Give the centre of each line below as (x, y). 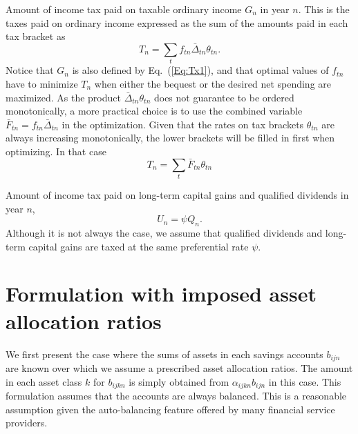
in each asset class (44, 381)
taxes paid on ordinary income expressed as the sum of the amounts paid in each (177, 22)
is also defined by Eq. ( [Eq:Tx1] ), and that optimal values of (200, 70)
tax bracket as (36, 36)
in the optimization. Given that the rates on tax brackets (183, 124)
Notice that (30, 70)
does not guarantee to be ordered (224, 97)
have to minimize (42, 83)
